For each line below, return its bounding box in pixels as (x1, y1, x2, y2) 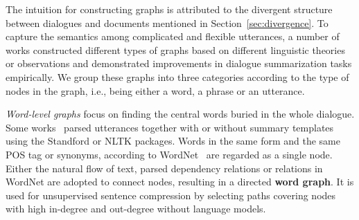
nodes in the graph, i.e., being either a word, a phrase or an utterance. (6, 83, 305, 98)
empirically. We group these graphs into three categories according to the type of (6, 69, 349, 84)
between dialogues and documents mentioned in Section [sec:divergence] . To (6, 15, 329, 30)
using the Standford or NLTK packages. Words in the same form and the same (6, 134, 340, 148)
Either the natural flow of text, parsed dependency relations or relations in (6, 161, 323, 175)
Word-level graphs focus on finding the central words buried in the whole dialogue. (6, 107, 355, 121)
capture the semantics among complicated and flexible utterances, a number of (6, 29, 340, 44)
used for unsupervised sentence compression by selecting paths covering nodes (6, 187, 336, 202)
